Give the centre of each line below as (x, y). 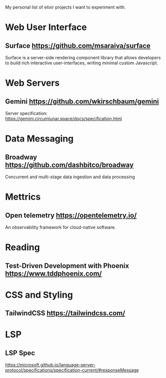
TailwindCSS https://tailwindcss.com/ (65, 313)
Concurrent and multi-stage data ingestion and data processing (70, 177)
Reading (23, 247)
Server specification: (27, 113)
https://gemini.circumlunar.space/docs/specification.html (64, 119)
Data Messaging (39, 139)
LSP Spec (20, 353)
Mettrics (23, 197)
